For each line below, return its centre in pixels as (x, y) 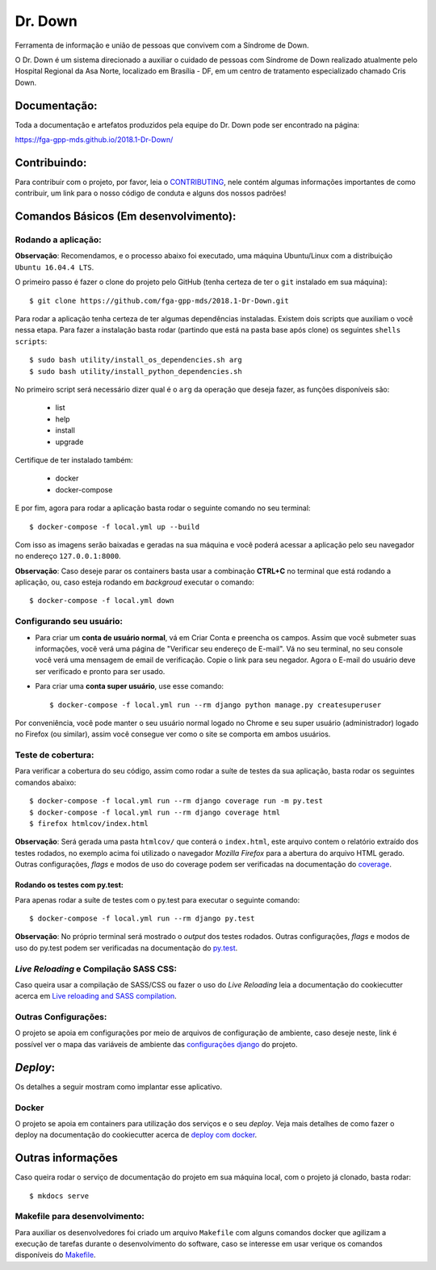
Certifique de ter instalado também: (74, 459)
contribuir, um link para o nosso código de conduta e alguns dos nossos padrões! (151, 193)
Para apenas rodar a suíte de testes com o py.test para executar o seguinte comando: (157, 899)
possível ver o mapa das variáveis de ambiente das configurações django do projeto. (156, 1044)
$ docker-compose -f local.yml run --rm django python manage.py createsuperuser (216, 705)
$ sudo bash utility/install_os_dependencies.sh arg (136, 360)
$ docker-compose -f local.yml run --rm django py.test (142, 918)
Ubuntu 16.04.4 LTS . (55, 267)
